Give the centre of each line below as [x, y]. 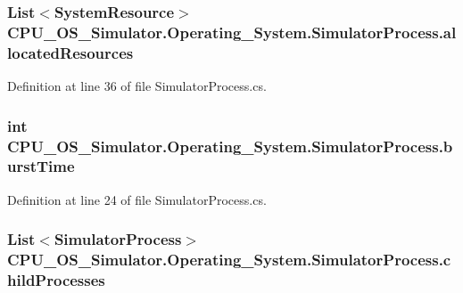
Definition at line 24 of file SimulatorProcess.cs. [137, 199]
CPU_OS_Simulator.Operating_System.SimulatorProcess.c [229, 260]
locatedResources [70, 52]
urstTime [41, 166]
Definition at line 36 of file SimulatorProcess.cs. [137, 86]
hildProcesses [56, 280]
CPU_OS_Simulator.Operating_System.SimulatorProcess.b [230, 146]
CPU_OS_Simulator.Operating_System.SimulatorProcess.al [232, 32]
